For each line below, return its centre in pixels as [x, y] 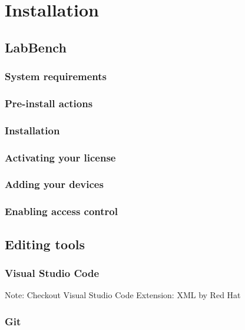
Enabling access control [61, 211]
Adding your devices [54, 184]
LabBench [36, 47]
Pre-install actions [49, 103]
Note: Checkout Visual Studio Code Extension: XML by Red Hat [123, 295]
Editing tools [45, 244]
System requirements [56, 76]
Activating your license [60, 157]
